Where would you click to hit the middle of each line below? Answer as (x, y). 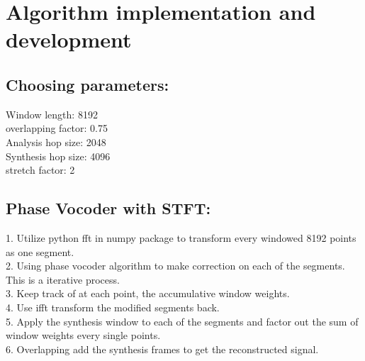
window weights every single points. (83, 335)
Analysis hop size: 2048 (56, 141)
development (69, 39)
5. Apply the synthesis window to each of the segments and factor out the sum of (182, 321)
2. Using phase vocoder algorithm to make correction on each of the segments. (175, 266)
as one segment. (40, 251)
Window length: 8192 (52, 114)
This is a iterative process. (63, 279)
